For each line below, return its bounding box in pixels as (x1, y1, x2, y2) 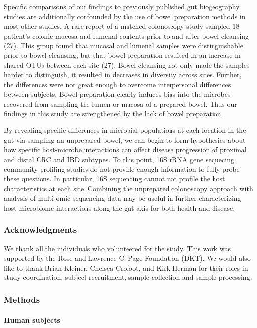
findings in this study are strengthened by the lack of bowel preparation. (4, 108, 223, 118)
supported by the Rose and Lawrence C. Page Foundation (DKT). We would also (4, 253, 251, 263)
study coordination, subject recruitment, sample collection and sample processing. (4, 272, 252, 282)
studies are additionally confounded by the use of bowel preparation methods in (4, 11, 246, 21)
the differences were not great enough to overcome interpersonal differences (4, 79, 231, 89)
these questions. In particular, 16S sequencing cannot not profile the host (4, 173, 225, 184)
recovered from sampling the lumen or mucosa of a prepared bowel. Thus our (4, 98, 237, 109)
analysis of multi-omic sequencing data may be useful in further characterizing (4, 193, 241, 203)
